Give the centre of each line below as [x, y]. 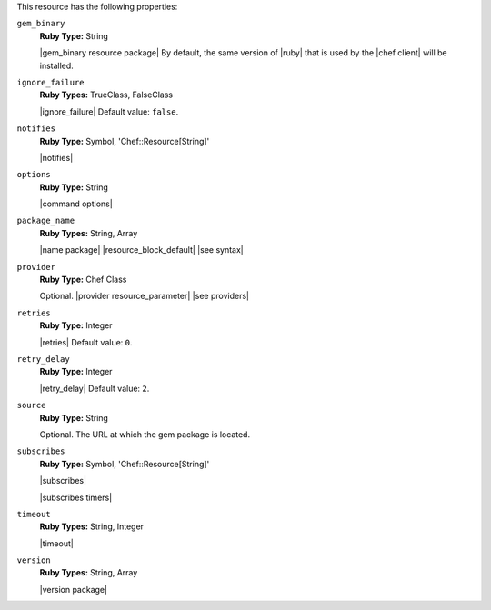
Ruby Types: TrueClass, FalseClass [106, 95]
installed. [57, 65]
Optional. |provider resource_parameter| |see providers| [145, 296]
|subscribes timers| [76, 497]
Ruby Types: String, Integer [92, 526]
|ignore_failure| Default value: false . [109, 111]
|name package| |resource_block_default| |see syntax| [142, 250]
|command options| [76, 204]
